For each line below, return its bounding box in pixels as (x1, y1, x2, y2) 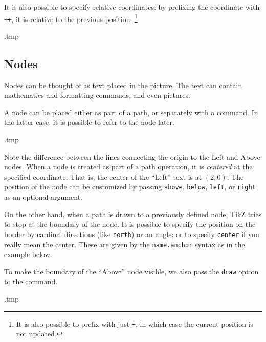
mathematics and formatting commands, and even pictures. (4, 90, 190, 100)
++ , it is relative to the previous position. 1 (4, 12, 138, 24)
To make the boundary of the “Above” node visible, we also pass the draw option (4, 266, 259, 276)
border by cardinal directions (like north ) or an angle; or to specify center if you (4, 228, 259, 239)
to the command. (4, 276, 58, 287)
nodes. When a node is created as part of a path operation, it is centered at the (4, 161, 253, 172)
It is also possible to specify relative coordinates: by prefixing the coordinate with (4, 2, 260, 12)
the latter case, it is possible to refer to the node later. (4, 117, 174, 127)
